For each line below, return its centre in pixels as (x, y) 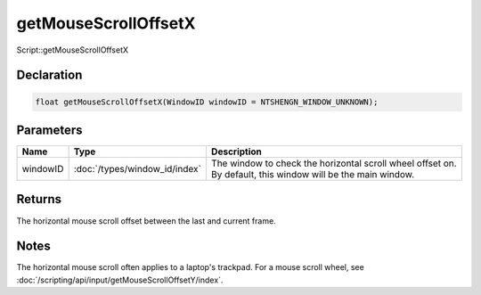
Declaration (49, 75)
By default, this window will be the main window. (313, 175)
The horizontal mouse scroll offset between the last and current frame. (146, 221)
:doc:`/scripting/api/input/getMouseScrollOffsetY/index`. (120, 280)
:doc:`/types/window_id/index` (138, 169)
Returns (39, 199)
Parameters (49, 130)
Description (236, 152)
